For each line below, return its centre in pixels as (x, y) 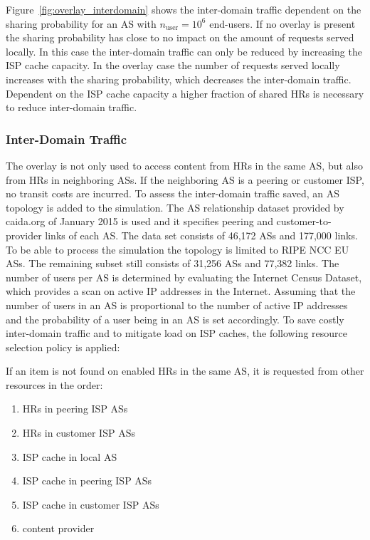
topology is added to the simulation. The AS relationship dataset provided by (175, 207)
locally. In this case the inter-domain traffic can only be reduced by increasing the (184, 51)
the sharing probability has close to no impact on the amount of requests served (180, 37)
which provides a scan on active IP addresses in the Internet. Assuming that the (181, 291)
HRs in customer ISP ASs (79, 433)
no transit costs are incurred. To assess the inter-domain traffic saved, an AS (173, 193)
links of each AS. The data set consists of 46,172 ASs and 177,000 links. (201, 235)
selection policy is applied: (63, 347)
